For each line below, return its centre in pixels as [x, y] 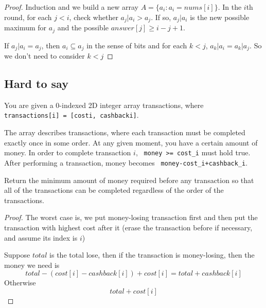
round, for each [28, 17]
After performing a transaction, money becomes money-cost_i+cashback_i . [126, 162]
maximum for [25, 28]
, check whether [94, 17]
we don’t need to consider [45, 55]
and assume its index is [41, 237]
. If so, [161, 17]
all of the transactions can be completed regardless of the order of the [114, 190]
